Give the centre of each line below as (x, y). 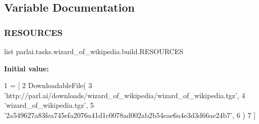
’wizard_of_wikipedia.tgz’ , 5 (49, 105)
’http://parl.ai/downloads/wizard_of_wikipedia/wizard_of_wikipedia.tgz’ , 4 (125, 95)
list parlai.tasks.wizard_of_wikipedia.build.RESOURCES (94, 51)
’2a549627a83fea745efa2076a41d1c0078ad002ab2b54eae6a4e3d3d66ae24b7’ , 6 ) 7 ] (130, 115)
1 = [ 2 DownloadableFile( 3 (48, 85)
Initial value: (27, 68)
